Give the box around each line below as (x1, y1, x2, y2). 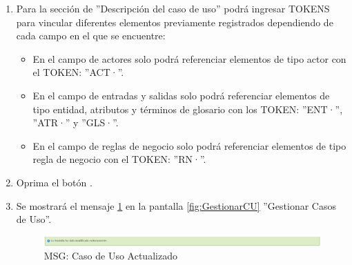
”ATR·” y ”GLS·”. (32, 115, 119, 130)
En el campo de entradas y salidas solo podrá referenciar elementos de (32, 88, 330, 102)
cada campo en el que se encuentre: (16, 28, 166, 43)
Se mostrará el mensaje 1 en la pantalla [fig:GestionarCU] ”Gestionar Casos (16, 198, 336, 213)
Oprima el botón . (16, 175, 92, 189)
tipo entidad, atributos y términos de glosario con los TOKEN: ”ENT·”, (32, 101, 343, 116)
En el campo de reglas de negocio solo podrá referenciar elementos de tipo (32, 138, 346, 153)
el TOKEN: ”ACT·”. (32, 65, 124, 79)
